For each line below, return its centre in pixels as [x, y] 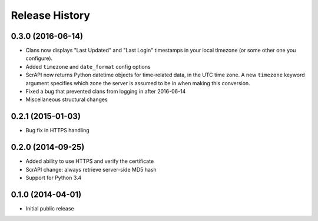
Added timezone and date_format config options [88, 66]
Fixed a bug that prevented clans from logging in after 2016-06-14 [106, 92]
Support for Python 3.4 [54, 178]
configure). [39, 58]
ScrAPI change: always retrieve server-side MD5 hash [91, 169]
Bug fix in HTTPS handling [57, 130]
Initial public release [50, 208]
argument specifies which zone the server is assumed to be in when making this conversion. [138, 83]
